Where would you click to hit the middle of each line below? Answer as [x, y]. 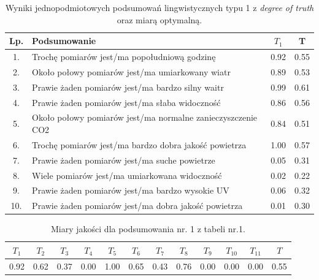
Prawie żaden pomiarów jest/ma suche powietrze [124, 160]
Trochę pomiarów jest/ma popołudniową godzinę [124, 57]
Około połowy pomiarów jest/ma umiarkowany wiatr [131, 71]
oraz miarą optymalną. [159, 19]
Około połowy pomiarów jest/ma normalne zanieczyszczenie [145, 117]
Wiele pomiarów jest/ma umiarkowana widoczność [127, 175]
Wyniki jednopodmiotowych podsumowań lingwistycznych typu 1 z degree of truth [159, 7]
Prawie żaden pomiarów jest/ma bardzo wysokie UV [131, 190]
